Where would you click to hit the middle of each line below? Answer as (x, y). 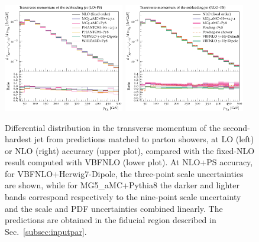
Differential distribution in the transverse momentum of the (113, 127)
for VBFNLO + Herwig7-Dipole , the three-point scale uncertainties (124, 173)
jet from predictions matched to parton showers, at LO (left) (144, 139)
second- (237, 127)
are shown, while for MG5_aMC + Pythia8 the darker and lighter (122, 185)
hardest (18, 139)
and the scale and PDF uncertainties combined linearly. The (114, 208)
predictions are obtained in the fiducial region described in (111, 220)
